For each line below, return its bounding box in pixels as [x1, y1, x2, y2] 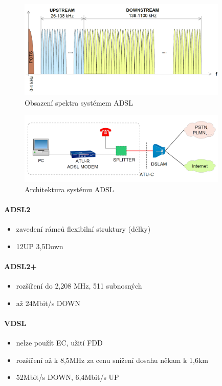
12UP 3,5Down [16, 240, 63, 251]
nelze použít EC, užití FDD [16, 337, 103, 348]
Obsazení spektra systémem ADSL [25, 97, 133, 108]
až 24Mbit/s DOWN [16, 297, 80, 308]
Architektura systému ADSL [25, 184, 114, 194]
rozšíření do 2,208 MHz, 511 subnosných [16, 280, 142, 291]
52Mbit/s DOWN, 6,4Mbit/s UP [16, 372, 119, 382]
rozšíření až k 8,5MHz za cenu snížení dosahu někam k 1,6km [16, 354, 208, 365]
